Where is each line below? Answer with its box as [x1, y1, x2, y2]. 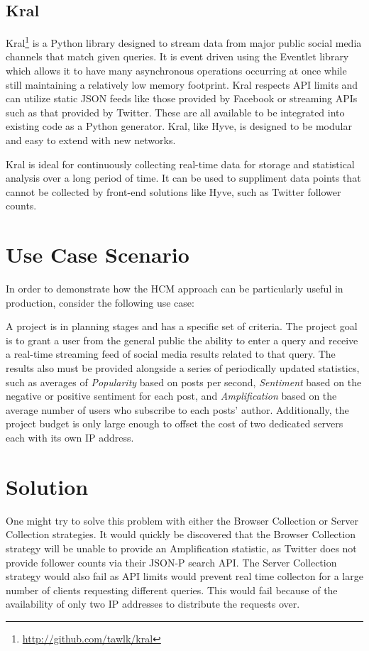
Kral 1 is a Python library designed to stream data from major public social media [6, 33, 362, 50]
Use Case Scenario [6, 240, 189, 269]
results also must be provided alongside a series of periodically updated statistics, [6, 361, 360, 376]
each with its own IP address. [6, 430, 134, 445]
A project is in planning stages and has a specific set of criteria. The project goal [6, 319, 358, 334]
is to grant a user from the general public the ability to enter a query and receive [6, 332, 358, 347]
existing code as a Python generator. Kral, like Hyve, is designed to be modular [6, 119, 352, 133]
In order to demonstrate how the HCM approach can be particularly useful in [6, 281, 343, 296]
